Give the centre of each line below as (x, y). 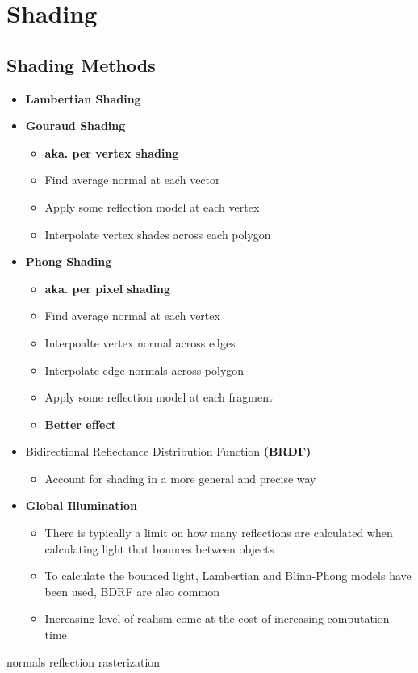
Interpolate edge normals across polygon (144, 370)
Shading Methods (81, 64)
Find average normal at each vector (132, 180)
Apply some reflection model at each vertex (152, 206)
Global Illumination (81, 505)
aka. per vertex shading (112, 152)
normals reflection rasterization (84, 661)
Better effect (80, 424)
